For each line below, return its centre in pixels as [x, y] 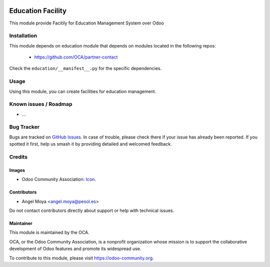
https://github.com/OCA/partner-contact [76, 57]
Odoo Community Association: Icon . [59, 179]
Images [17, 170]
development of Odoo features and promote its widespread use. [75, 249]
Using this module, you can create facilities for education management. [83, 91]
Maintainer [21, 223]
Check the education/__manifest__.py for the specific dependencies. [85, 68]
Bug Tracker [24, 127]
